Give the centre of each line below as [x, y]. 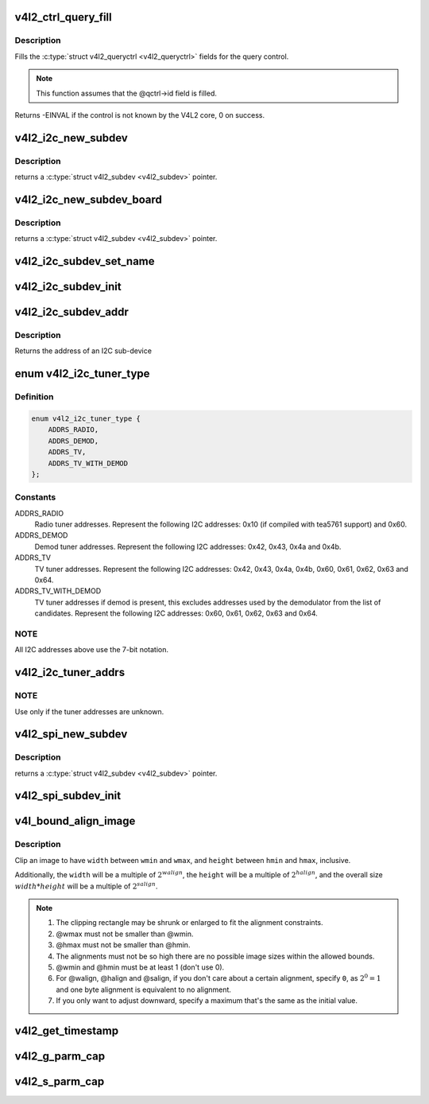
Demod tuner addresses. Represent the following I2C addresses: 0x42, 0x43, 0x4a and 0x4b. [188, 546]
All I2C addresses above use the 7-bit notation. [91, 650]
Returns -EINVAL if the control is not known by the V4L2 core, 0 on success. [140, 115]
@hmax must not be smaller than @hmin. [123, 945]
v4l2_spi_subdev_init [68, 796]
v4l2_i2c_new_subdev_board [89, 199]
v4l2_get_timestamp [67, 1030]
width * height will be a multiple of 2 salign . [86, 885]
